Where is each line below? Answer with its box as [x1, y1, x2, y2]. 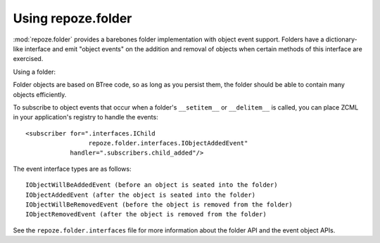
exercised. [13, 55, 44, 63]
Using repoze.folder [13, 11, 132, 26]
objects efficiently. [13, 90, 67, 98]
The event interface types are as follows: [13, 164, 132, 173]
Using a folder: [13, 67, 56, 76]
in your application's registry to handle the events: [13, 113, 158, 121]
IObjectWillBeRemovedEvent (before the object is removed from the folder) [25, 201, 293, 209]
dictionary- [325, 35, 358, 44]
